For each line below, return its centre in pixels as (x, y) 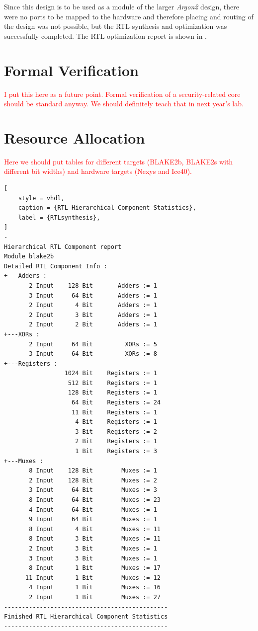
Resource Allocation (75, 137)
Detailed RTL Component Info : (56, 266)
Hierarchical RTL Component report (63, 247)
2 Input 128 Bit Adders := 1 (93, 285)
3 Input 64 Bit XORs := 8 (93, 354)
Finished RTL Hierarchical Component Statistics (86, 617)
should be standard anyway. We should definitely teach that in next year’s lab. (124, 104)
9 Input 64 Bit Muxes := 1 (93, 519)
